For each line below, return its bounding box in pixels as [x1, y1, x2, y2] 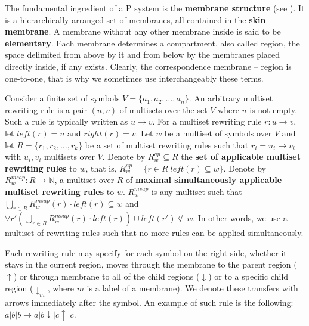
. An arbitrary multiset [189, 92, 273, 104]
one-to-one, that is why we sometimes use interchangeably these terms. [5, 72, 264, 84]
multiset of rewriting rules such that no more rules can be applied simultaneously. [5, 226, 304, 239]
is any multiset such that [151, 185, 242, 197]
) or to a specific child [208, 270, 289, 282]
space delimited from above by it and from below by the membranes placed [5, 48, 280, 61]
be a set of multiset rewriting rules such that [85, 138, 249, 151]
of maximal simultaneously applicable [126, 173, 282, 186]
